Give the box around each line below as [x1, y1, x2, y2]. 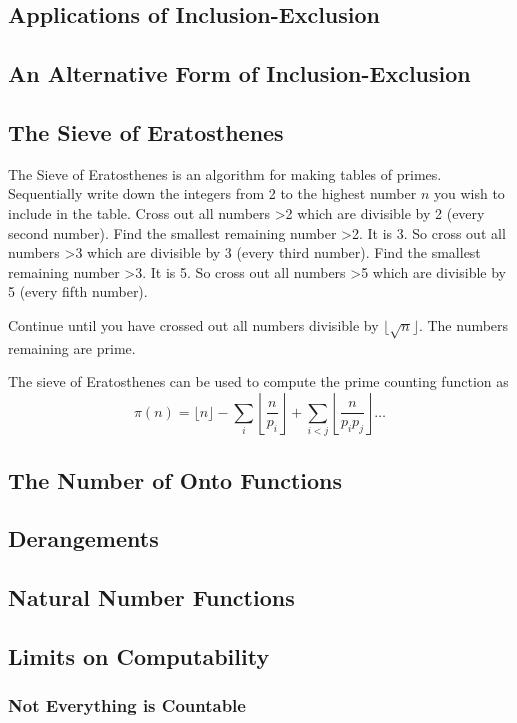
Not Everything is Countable [8, 693, 246, 718]
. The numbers [418, 314, 509, 335]
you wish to [433, 183, 505, 204]
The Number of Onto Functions [8, 464, 343, 495]
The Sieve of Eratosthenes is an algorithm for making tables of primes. [8, 163, 442, 184]
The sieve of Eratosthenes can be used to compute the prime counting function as [8, 371, 509, 392]
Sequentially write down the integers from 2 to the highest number [8, 183, 417, 204]
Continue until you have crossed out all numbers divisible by [8, 314, 379, 335]
